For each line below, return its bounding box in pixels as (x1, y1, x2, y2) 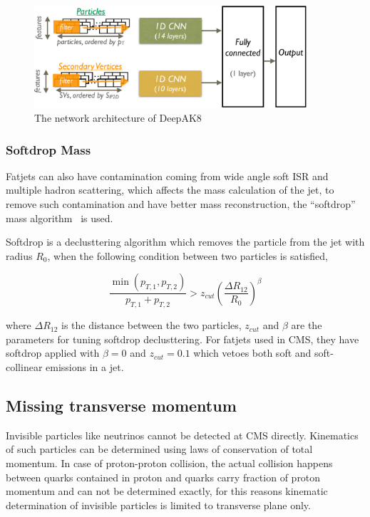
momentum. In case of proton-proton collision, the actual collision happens (6, 456, 333, 471)
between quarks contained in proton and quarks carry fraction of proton (6, 469, 321, 484)
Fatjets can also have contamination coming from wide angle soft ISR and (6, 168, 329, 183)
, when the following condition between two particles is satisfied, (47, 248, 328, 263)
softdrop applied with (6, 345, 100, 360)
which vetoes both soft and (193, 345, 312, 360)
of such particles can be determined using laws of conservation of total (6, 442, 313, 456)
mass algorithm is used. (6, 210, 113, 225)
